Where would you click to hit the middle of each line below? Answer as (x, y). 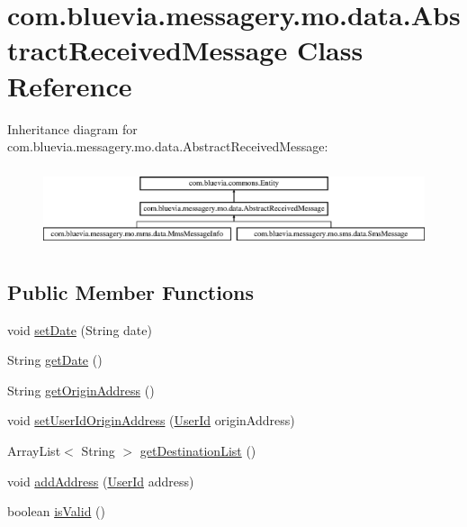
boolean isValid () (57, 511)
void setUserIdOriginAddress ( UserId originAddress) (151, 420)
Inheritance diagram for (72, 128)
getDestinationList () (198, 451)
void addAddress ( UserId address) (101, 481)
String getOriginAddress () (81, 390)
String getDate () (55, 360)
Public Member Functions (130, 291)
